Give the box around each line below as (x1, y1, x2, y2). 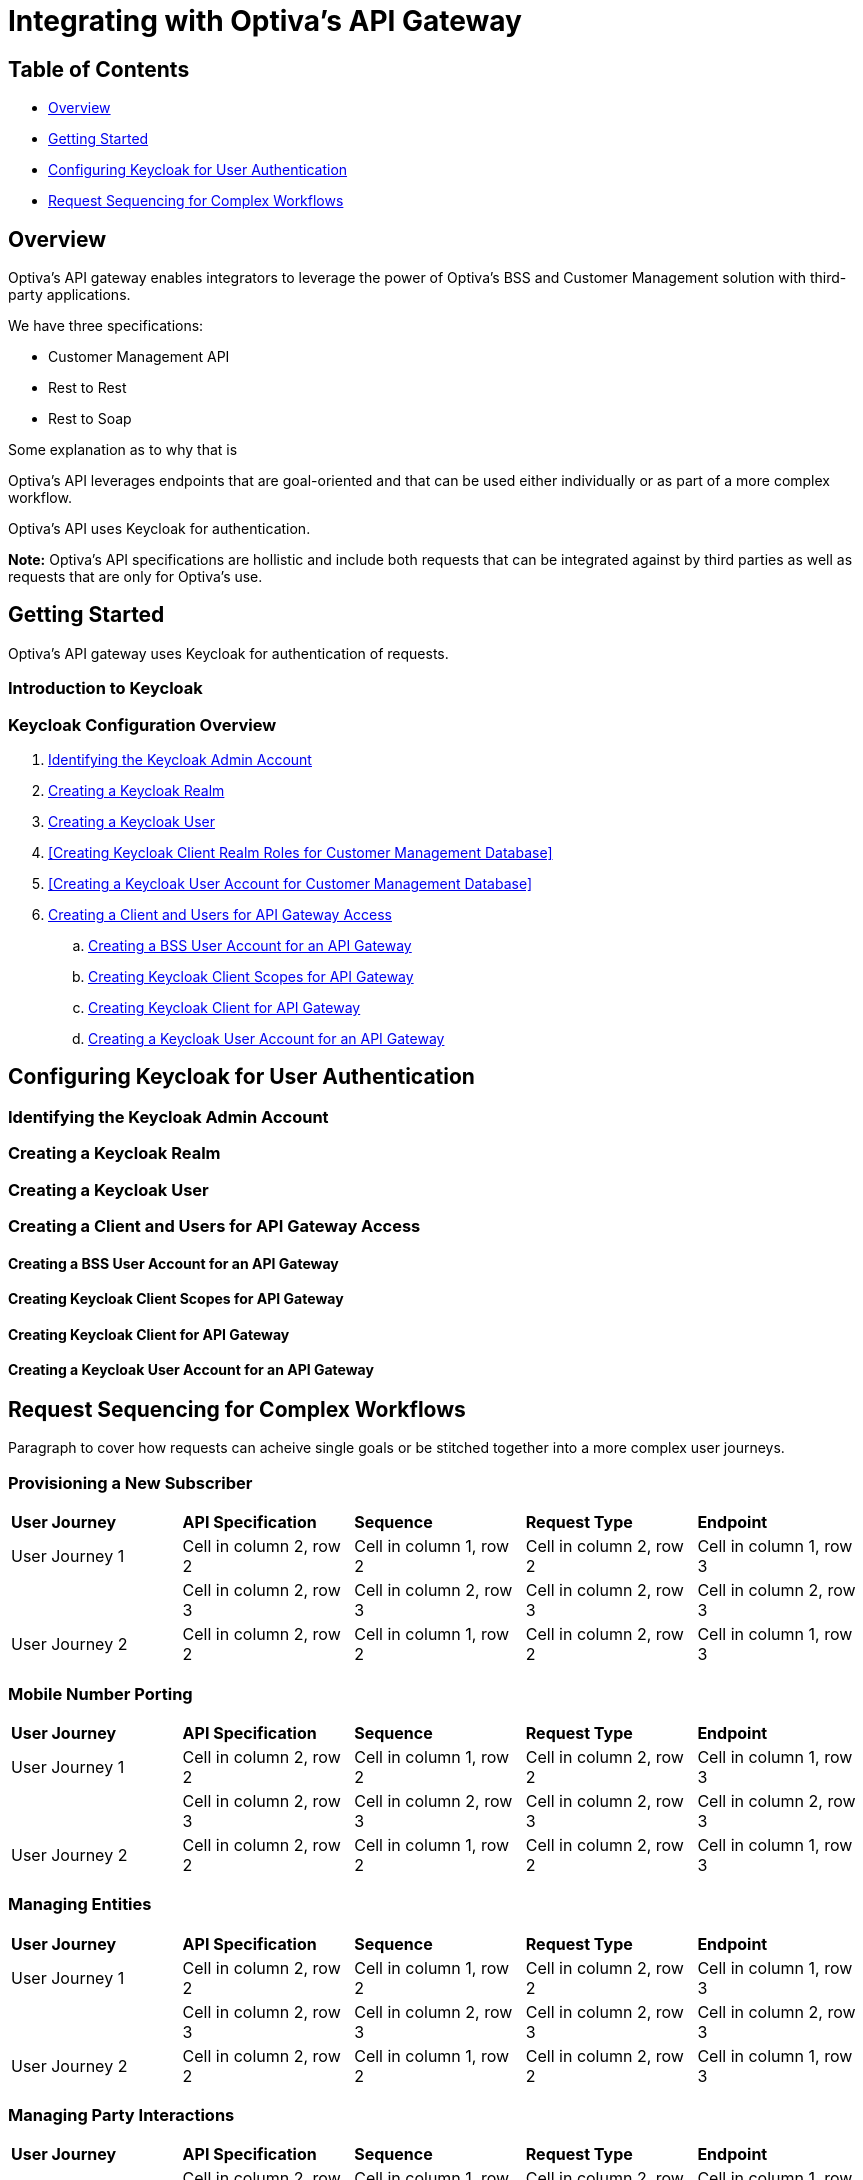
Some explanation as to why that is (8, 441, 238, 459)
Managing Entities (8, 1894, 152, 1915)
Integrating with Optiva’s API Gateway (8, 4, 522, 38)
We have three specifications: (8, 317, 204, 335)
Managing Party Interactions (8, 2105, 235, 2126)
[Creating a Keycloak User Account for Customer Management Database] (48, 874, 533, 892)
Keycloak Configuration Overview (8, 714, 277, 735)
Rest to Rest (48, 379, 127, 397)
